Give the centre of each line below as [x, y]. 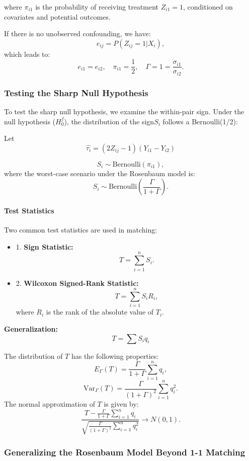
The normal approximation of [50, 404]
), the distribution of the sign [109, 121]
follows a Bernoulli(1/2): [200, 121]
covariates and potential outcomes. [57, 16]
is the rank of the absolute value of [100, 312]
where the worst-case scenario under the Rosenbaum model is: [100, 173]
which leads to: [27, 54]
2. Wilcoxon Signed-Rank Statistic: [77, 283]
